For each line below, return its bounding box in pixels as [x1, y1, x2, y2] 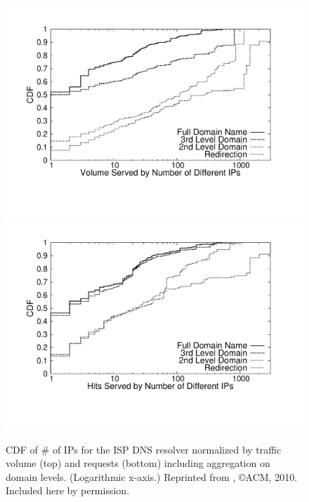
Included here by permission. [6, 483, 130, 498]
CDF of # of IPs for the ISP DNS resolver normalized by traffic [6, 442, 282, 456]
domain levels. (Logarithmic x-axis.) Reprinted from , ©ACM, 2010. [6, 469, 298, 484]
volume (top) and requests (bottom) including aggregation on [6, 456, 270, 470]
